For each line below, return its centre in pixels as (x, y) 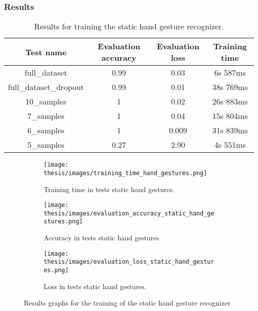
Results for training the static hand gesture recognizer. (129, 26)
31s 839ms (230, 130)
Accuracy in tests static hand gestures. (102, 238)
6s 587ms (230, 73)
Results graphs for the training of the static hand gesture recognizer (127, 303)
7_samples (46, 116)
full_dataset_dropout (46, 87)
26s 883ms (230, 102)
